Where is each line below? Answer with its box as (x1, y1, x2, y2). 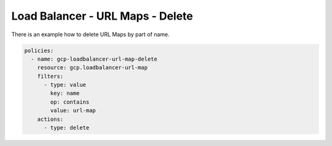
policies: (24, 47, 54, 54)
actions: (37, 115, 64, 123)
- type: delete (44, 125, 90, 131)
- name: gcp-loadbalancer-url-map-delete (31, 55, 158, 63)
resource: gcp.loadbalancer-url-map (37, 64, 148, 71)
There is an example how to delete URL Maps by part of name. (11, 31, 170, 38)
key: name (50, 90, 80, 97)
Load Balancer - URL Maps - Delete (11, 9, 193, 23)
